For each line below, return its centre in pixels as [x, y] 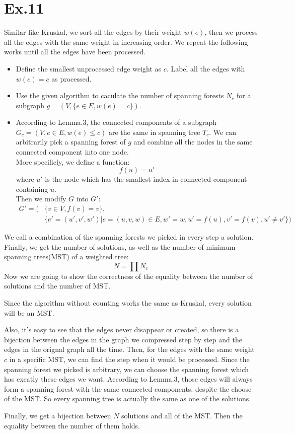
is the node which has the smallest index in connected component [146, 179]
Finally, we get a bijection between [58, 415]
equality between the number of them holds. [72, 425]
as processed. [71, 78]
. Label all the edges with [206, 68]
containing [32, 189]
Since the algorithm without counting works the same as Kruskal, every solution [128, 303]
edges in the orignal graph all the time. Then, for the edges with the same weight [129, 349]
